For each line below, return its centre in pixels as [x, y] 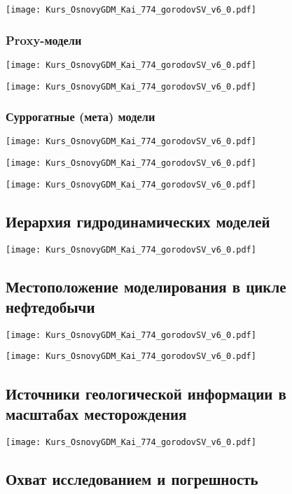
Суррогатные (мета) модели [81, 117]
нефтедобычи [50, 307]
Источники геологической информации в [146, 393]
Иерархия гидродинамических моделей [138, 221]
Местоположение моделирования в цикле [146, 286]
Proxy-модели [44, 40]
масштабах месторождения [96, 413]
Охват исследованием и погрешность [132, 478]
